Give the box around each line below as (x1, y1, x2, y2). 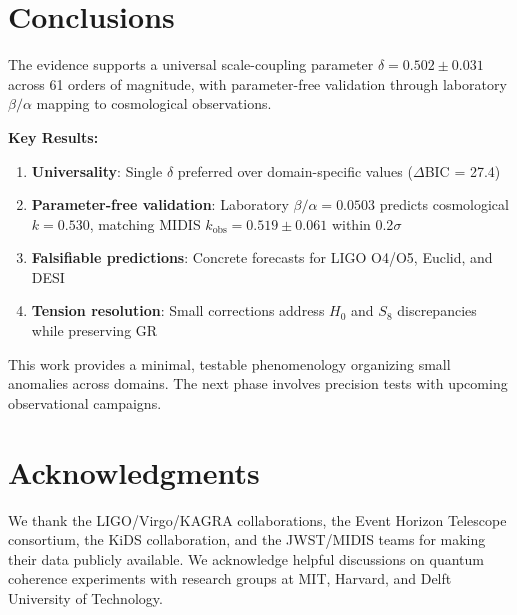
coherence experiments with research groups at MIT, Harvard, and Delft (8, 568, 452, 589)
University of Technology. (8, 587, 163, 608)
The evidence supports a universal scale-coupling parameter (8, 54, 374, 75)
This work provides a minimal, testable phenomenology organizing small (8, 353, 451, 374)
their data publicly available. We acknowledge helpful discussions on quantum (8, 548, 484, 569)
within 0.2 (331, 213, 394, 234)
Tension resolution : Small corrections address (31, 300, 325, 321)
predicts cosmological (379, 194, 509, 215)
